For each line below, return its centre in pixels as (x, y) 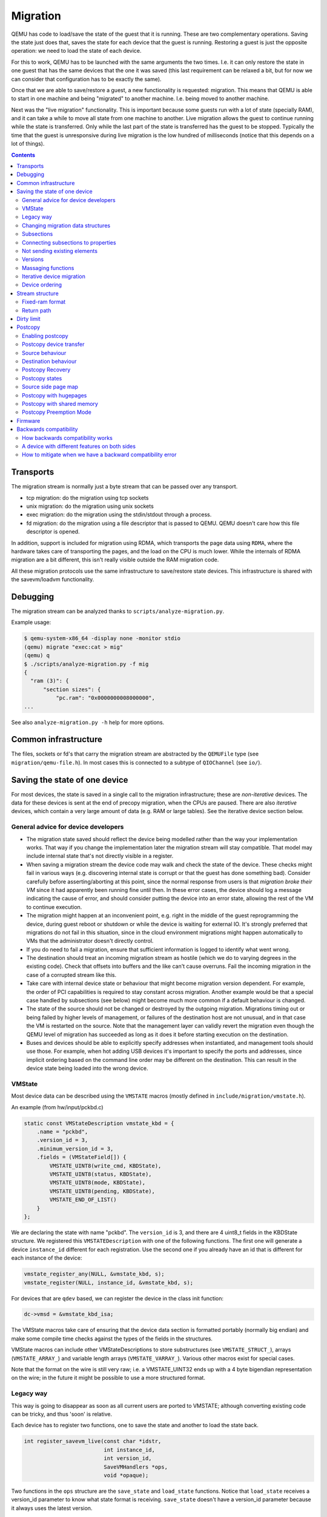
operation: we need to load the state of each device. (76, 51)
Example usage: (31, 623)
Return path (37, 310)
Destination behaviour (49, 361)
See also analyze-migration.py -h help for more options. (88, 722)
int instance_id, (130, 1450)
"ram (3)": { (50, 681)
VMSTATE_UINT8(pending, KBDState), (102, 1191)
